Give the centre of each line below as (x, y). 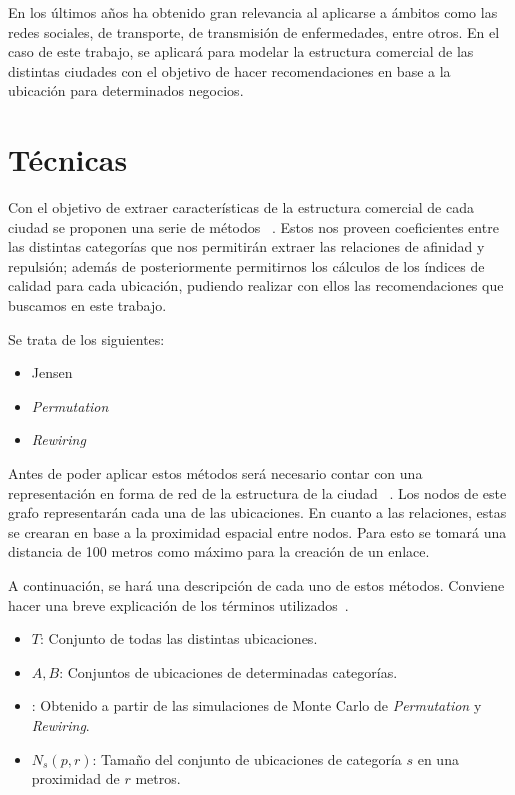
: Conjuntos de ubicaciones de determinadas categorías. (228, 671)
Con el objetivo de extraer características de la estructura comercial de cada (241, 207)
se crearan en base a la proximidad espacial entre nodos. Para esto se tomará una (257, 531)
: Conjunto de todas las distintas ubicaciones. (178, 638)
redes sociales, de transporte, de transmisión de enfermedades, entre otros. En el (254, 31)
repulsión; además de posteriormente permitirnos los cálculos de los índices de (246, 265)
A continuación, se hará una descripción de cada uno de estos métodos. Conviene (256, 585)
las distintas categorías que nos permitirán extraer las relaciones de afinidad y (246, 246)
